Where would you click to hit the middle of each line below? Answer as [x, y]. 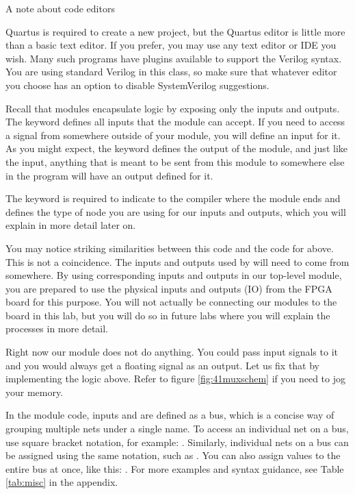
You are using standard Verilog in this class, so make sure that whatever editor [171, 72]
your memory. [35, 392]
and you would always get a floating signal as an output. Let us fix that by [163, 365]
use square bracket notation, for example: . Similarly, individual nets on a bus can [177, 442]
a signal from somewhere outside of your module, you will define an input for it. [173, 135]
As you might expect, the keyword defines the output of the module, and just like [176, 148]
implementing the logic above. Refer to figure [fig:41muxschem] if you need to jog [175, 379]
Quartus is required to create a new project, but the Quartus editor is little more [175, 31]
